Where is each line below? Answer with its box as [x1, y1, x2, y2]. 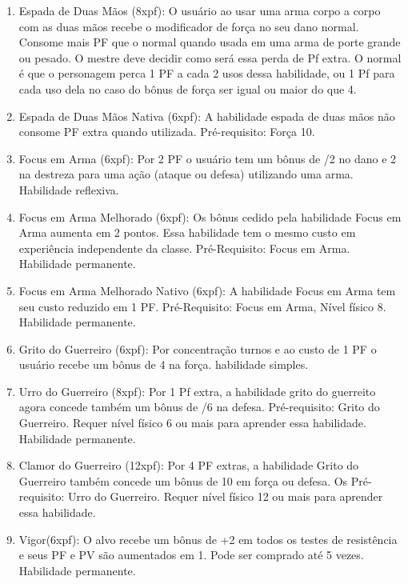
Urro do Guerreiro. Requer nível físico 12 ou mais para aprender [67, 488, 383, 505]
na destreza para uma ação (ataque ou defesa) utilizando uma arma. [18, 166, 354, 182]
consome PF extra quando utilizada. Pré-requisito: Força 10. [18, 123, 315, 140]
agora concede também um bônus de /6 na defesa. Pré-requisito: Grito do [18, 398, 380, 415]
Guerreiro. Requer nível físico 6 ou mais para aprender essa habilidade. [18, 414, 366, 431]
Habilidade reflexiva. [18, 181, 119, 198]
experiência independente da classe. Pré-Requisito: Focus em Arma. [18, 239, 350, 256]
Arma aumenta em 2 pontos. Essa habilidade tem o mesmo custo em [18, 224, 356, 241]
